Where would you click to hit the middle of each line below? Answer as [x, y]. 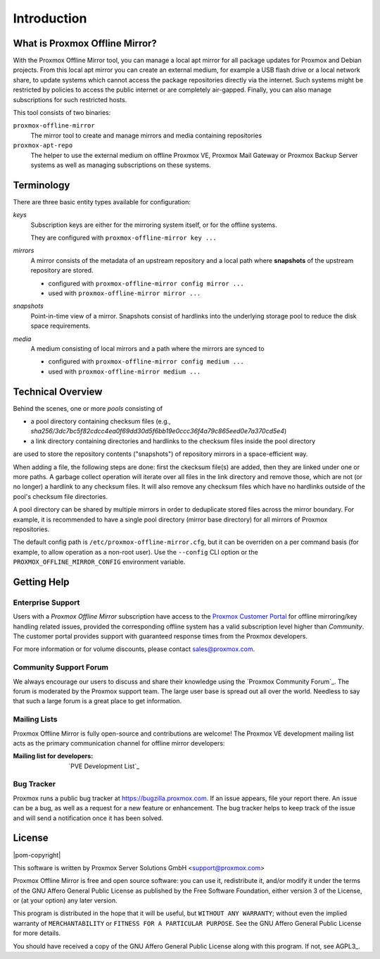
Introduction [50, 18]
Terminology [42, 185]
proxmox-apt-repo [43, 146]
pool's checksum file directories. [61, 496]
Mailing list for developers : [53, 756]
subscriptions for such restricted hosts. [70, 99]
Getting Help [41, 582]
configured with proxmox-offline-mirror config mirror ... [146, 283]
